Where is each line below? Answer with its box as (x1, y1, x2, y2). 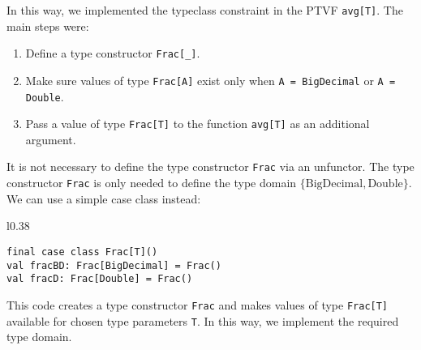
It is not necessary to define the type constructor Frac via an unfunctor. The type (6, 158, 415, 175)
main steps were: (6, 17, 89, 34)
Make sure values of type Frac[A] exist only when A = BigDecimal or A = (25, 71, 396, 88)
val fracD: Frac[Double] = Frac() (6, 273, 193, 285)
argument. (25, 130, 76, 147)
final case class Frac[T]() (6, 245, 158, 258)
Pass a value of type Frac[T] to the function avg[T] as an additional (25, 115, 370, 132)
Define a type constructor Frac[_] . (25, 45, 200, 62)
